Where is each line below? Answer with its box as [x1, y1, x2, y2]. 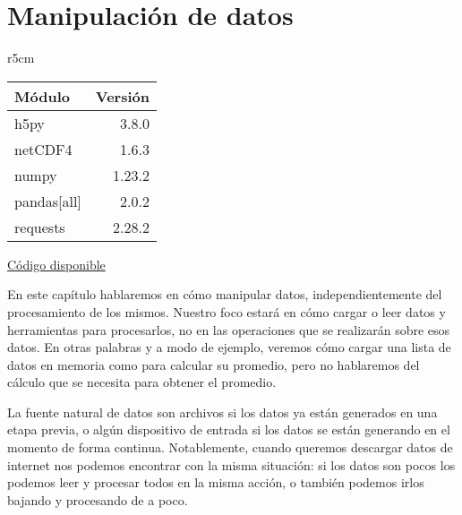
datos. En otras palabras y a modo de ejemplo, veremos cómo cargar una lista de [7, 338, 451, 356]
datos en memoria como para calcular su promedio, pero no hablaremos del [7, 355, 420, 373]
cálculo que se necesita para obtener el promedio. [7, 373, 277, 391]
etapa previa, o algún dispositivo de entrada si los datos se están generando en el [7, 420, 450, 439]
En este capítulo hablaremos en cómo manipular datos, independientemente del [7, 285, 442, 304]
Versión [95, 85, 150, 107]
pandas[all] [14, 190, 81, 211]
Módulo [14, 85, 70, 107]
